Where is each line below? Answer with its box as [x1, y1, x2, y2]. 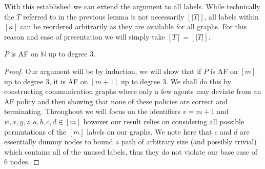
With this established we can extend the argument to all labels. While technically [4, 1, 260, 11]
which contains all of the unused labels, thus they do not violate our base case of [4, 146, 257, 157]
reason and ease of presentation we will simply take [4, 31, 165, 42]
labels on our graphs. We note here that [87, 126, 212, 137]
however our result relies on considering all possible [83, 116, 244, 126]
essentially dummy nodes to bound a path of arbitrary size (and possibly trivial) [4, 136, 257, 147]
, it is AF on [49, 76, 88, 86]
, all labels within [204, 11, 259, 22]
